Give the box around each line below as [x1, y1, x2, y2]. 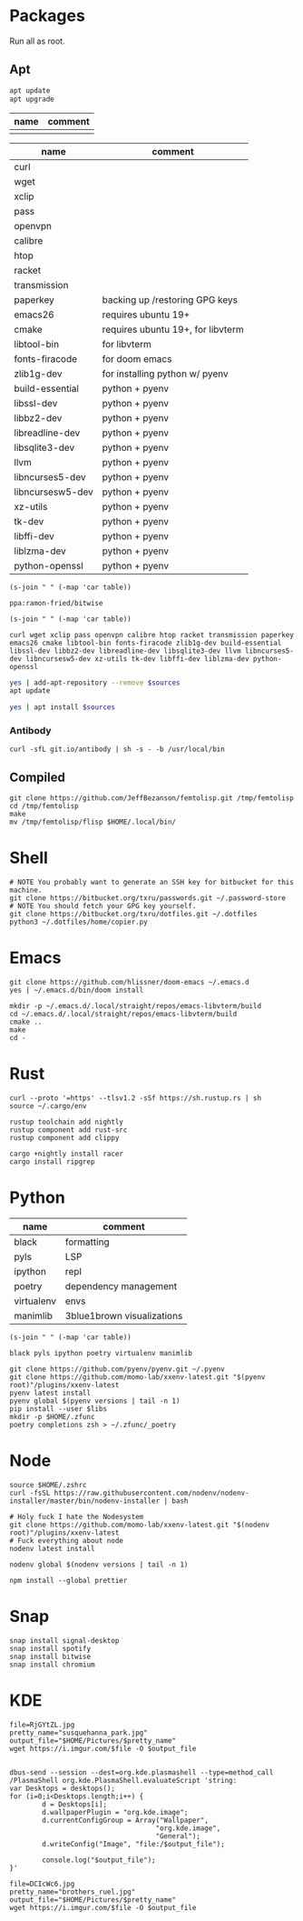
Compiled [9, 769, 65, 785]
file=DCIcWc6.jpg [9, 1879, 75, 1888]
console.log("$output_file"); [42, 1856, 156, 1865]
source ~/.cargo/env [9, 1102, 88, 1111]
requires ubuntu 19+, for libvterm [102, 323, 244, 335]
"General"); [155, 1831, 201, 1841]
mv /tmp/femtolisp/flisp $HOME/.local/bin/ [9, 817, 177, 827]
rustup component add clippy [9, 1134, 120, 1143]
